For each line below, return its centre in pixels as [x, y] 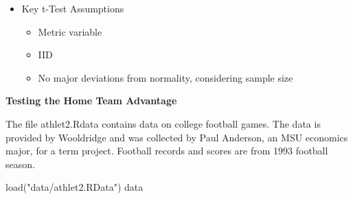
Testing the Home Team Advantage [91, 101]
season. [20, 164]
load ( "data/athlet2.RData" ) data [75, 187]
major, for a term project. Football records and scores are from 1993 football [167, 151]
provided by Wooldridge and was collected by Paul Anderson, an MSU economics [177, 137]
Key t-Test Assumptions [73, 8]
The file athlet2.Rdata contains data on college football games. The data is [163, 123]
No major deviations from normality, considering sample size [166, 77]
